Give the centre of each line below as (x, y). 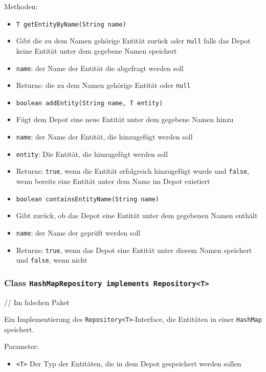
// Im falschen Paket (37, 302)
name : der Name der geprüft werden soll (78, 232)
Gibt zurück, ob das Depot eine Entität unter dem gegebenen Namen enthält (137, 215)
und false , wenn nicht (52, 260)
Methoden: (21, 6)
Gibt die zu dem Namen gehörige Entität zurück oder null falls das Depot (133, 41)
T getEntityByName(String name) (71, 24)
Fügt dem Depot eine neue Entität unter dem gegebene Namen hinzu (125, 119)
